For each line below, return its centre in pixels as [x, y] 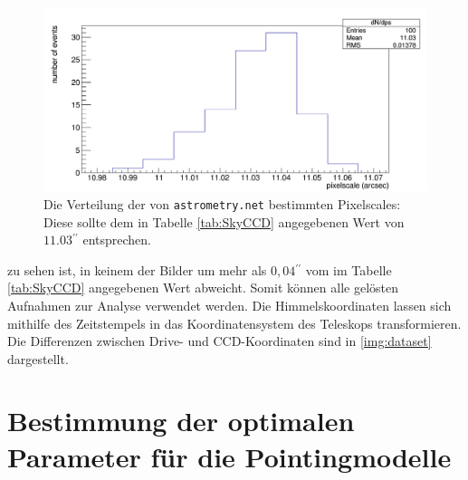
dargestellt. [38, 358]
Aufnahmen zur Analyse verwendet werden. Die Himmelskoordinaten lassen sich [229, 305]
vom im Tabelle [349, 269]
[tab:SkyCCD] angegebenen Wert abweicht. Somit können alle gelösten [203, 288]
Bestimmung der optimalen [181, 421]
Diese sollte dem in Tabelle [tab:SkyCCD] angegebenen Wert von [224, 221]
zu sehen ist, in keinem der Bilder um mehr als [137, 269]
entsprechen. [117, 240]
